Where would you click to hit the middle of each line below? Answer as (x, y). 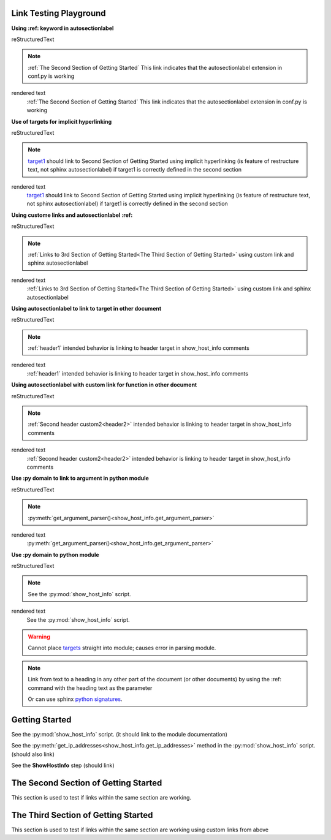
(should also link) (33, 754)
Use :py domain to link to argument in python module (80, 479)
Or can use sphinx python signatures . (75, 699)
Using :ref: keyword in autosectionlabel (63, 28)
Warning (39, 637)
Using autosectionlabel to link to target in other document (86, 308)
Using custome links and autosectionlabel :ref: (72, 215)
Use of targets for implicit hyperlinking (62, 121)
